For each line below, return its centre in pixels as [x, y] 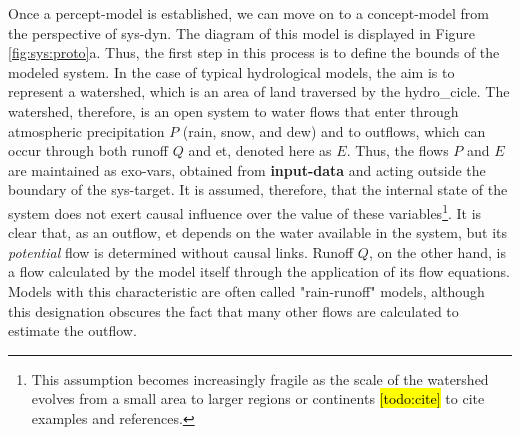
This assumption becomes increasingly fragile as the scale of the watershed [260, 378]
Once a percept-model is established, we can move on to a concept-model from [248, 13]
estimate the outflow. [72, 330]
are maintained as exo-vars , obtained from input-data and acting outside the [247, 169]
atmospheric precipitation [86, 130]
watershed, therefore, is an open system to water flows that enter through [233, 110]
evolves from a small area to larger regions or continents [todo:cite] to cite [258, 398]
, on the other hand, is [437, 251]
